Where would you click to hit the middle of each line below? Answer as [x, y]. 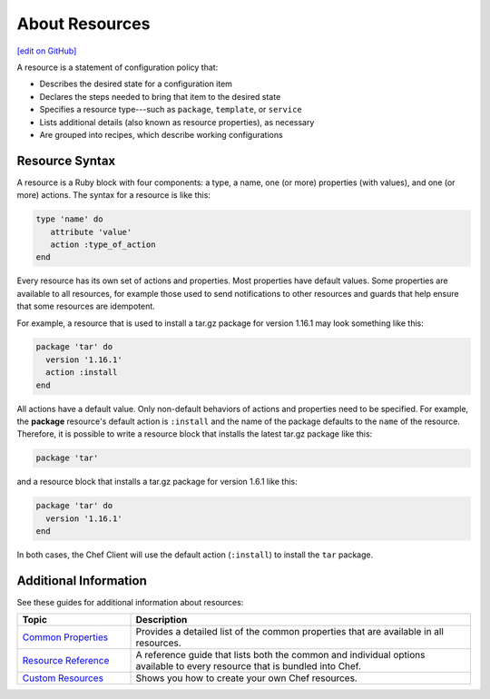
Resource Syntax [66, 160]
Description [162, 620]
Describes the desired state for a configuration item [136, 84]
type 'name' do [69, 219]
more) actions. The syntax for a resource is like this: [113, 195]
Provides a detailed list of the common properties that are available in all [290, 632]
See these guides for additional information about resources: [130, 603]
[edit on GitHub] [47, 51]
